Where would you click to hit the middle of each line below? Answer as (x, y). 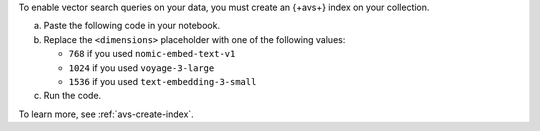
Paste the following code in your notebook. (131, 26)
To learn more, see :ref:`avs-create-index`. (106, 114)
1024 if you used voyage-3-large (141, 67)
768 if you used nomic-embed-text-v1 (152, 54)
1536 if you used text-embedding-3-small (162, 81)
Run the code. (72, 96)
